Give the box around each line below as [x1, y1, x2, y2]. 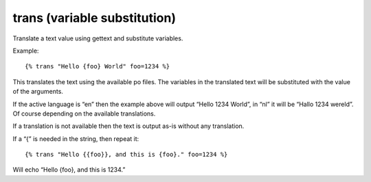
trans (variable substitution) [12, 10, 177, 25]
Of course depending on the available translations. [12, 109, 156, 118]
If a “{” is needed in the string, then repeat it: [12, 134, 139, 143]
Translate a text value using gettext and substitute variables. [12, 34, 183, 42]
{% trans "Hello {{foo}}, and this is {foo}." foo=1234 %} [25, 151, 228, 159]
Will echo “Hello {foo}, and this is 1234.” [12, 166, 126, 174]
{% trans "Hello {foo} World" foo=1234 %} [25, 62, 170, 70]
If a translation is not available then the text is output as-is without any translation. [12, 122, 245, 130]
